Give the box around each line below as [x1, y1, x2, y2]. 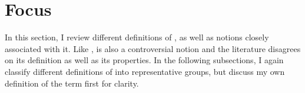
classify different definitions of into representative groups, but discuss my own [5, 65, 285, 77]
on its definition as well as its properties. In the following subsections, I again [5, 54, 284, 66]
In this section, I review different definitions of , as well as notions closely [5, 31, 269, 43]
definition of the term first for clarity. [5, 77, 139, 89]
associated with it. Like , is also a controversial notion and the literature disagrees [5, 42, 301, 54]
